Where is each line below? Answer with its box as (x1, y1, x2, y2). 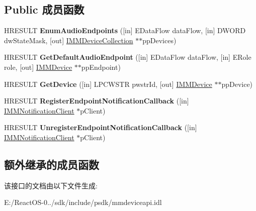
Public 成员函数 (4, 2, 84, 17)
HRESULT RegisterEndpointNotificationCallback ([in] (4, 95, 189, 106)
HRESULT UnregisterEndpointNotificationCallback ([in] (4, 122, 197, 133)
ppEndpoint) (81, 61, 121, 72)
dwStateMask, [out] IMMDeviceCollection (4, 35, 133, 45)
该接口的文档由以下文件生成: (4, 180, 98, 190)
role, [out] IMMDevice (4, 61, 72, 72)
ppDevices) (142, 35, 177, 45)
